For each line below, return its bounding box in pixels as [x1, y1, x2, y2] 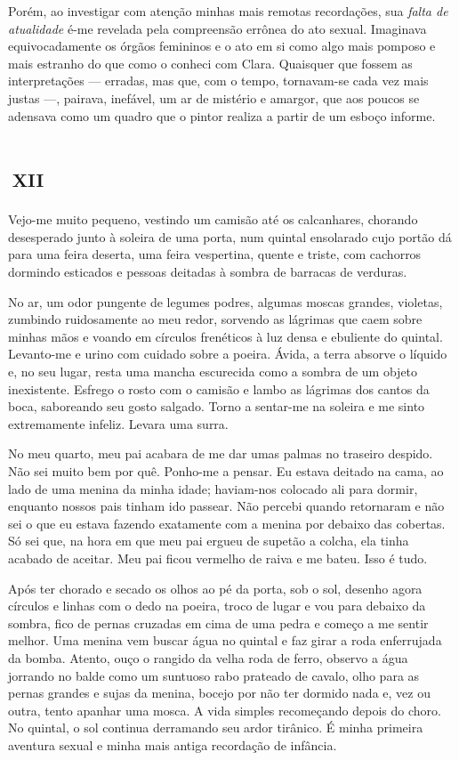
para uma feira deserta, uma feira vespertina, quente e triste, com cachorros [8, 245, 422, 263]
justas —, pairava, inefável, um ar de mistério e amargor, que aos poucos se [8, 88, 420, 107]
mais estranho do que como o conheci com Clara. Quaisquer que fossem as [8, 53, 413, 72]
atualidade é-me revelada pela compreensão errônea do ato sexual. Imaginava [8, 19, 427, 37]
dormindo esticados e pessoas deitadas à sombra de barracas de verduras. [8, 263, 407, 281]
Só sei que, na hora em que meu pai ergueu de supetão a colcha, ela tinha [8, 531, 409, 550]
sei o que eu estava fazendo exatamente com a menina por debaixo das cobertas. [8, 513, 446, 532]
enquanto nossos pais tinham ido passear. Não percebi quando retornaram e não [8, 497, 445, 515]
